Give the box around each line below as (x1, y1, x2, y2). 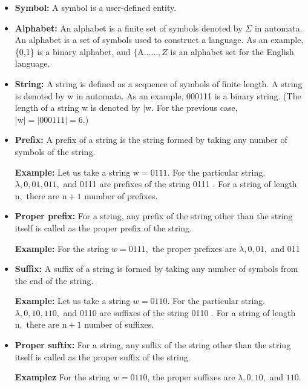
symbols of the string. (15, 145, 96, 157)
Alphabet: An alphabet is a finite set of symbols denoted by (15, 21, 243, 34)
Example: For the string (15, 242, 109, 254)
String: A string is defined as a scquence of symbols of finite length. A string (15, 77, 303, 90)
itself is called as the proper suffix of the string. (15, 350, 191, 363)
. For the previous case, (151, 101, 238, 114)
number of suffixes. (84, 318, 154, 331)
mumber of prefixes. (84, 189, 158, 202)
